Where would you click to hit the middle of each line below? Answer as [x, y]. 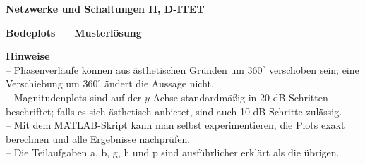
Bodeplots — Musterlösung [74, 32]
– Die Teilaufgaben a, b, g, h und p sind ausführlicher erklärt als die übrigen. [173, 152]
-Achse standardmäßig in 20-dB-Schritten [239, 97]
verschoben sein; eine [314, 69]
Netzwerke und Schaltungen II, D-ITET [105, 8]
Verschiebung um [43, 83]
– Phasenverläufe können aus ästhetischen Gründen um [125, 69]
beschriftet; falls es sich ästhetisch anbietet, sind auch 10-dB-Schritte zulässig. [174, 111]
